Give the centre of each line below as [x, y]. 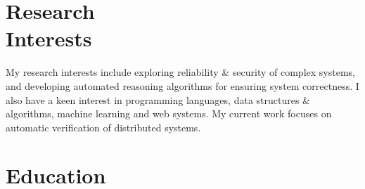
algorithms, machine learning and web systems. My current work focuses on [169, 113]
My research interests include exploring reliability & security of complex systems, [180, 72]
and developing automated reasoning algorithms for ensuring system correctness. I [182, 85]
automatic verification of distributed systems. [103, 127]
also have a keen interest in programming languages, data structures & [158, 99]
